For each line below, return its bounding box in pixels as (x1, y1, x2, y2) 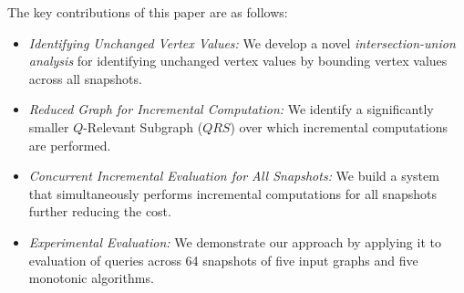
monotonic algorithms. (28, 268, 154, 288)
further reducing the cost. (28, 202, 171, 221)
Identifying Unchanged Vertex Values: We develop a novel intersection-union (28, 33, 456, 52)
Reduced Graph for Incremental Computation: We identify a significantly (28, 99, 434, 119)
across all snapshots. (28, 68, 142, 88)
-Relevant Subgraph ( (83, 117, 203, 136)
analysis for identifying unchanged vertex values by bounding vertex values (28, 51, 448, 70)
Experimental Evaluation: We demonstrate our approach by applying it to (28, 232, 441, 251)
